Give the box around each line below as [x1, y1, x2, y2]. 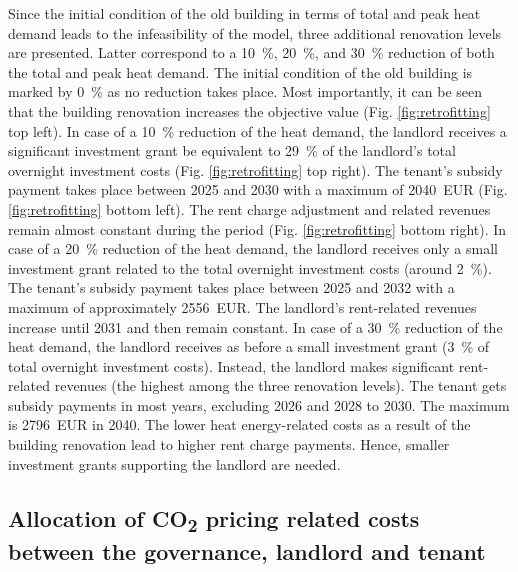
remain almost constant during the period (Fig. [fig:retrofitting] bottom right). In [8, 218, 507, 239]
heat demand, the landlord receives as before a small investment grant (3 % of [8, 336, 490, 357]
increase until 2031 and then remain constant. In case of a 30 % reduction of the [8, 316, 503, 337]
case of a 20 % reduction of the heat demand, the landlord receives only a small [8, 238, 498, 259]
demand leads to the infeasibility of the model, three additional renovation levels [8, 22, 502, 43]
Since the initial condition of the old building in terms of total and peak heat [8, 3, 481, 23]
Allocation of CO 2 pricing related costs [8, 502, 420, 537]
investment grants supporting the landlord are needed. [8, 453, 341, 474]
